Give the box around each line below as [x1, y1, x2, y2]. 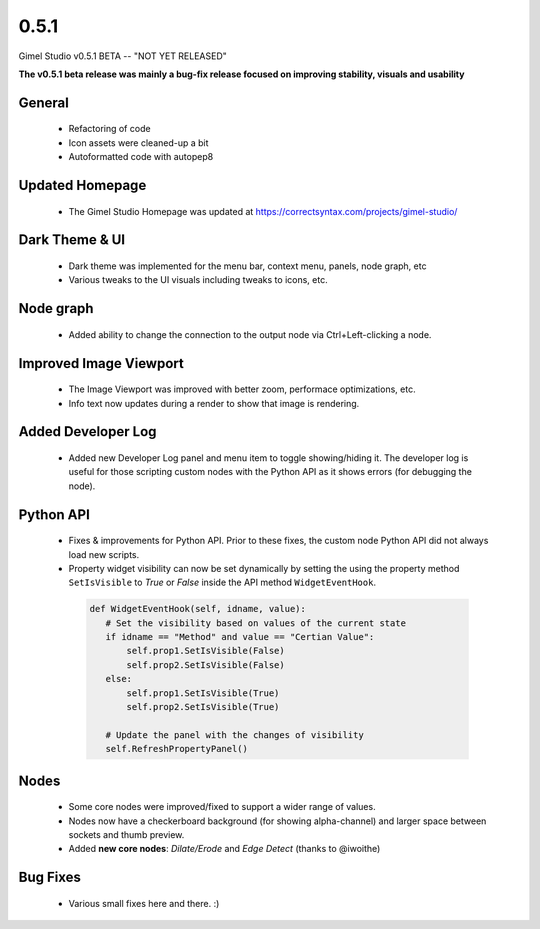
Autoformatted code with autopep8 [68, 151, 214, 163]
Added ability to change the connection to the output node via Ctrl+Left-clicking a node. [68, 328, 432, 340]
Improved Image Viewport [18, 355, 184, 372]
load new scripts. [68, 548, 140, 560]
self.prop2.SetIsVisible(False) [126, 659, 285, 670]
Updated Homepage [18, 176, 147, 194]
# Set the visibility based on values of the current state [105, 617, 407, 629]
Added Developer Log [18, 423, 157, 440]
